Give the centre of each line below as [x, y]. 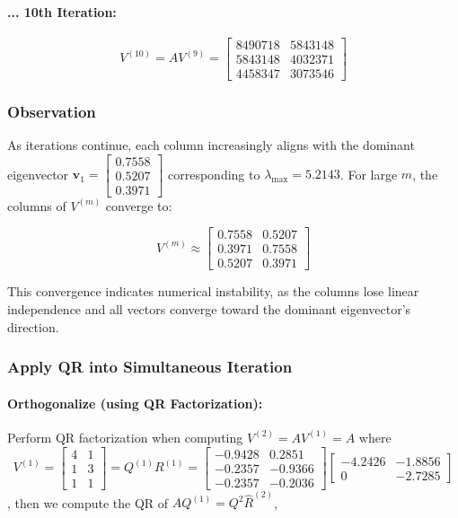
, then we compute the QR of [88, 502]
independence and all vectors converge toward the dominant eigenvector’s [209, 309]
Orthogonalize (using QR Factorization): [135, 403]
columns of [37, 205]
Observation [52, 111]
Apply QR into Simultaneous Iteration [150, 367]
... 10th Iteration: [62, 11]
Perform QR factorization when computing [125, 437]
